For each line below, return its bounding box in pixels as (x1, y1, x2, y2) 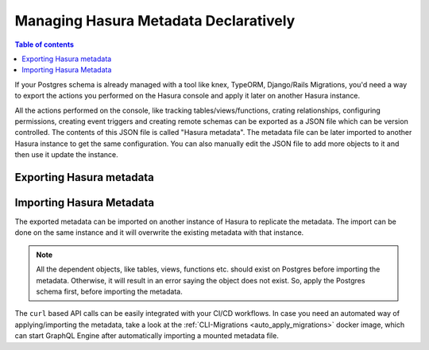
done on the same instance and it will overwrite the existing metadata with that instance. (14, 228, 304, 237)
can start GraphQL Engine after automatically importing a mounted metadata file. (14, 331, 280, 340)
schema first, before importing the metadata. (36, 287, 183, 296)
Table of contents (14, 40, 75, 49)
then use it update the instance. (14, 150, 118, 160)
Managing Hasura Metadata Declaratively (14, 12, 296, 29)
